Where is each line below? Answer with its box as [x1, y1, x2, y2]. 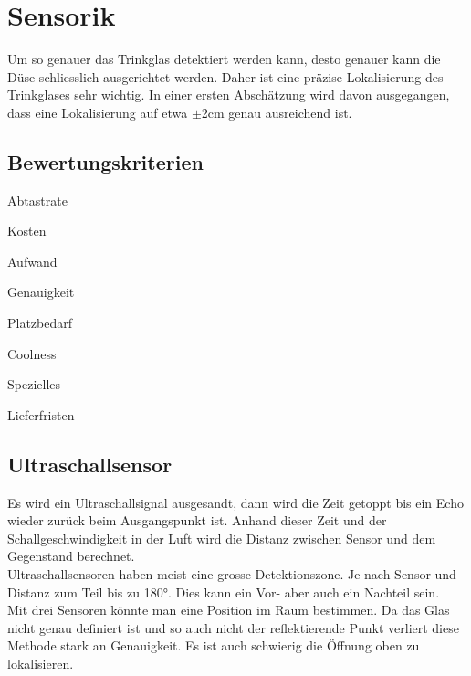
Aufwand [7, 251, 58, 270]
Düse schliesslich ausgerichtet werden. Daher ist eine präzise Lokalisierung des [7, 67, 444, 86]
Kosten [7, 221, 47, 240]
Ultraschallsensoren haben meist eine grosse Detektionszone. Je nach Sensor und [7, 565, 456, 584]
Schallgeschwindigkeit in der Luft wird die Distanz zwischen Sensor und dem [7, 528, 436, 547]
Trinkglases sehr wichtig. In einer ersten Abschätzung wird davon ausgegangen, [7, 85, 450, 104]
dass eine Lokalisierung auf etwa [7, 102, 188, 121]
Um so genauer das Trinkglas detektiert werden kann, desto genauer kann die [7, 49, 441, 69]
